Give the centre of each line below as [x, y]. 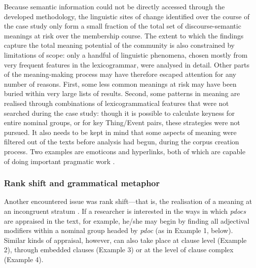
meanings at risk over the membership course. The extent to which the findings [124, 35]
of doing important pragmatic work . [59, 161]
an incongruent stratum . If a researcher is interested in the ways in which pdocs [125, 211]
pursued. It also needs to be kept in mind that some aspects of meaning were [120, 132]
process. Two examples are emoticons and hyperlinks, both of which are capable [125, 151]
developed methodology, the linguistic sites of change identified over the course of [127, 16]
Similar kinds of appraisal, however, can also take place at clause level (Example [125, 240]
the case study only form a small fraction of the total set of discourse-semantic [123, 26]
